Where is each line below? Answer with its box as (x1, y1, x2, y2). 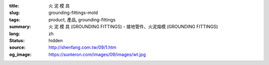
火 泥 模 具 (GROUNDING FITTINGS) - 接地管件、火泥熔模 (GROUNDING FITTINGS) (48, 24, 218, 30)
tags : (9, 16, 20, 22)
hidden (48, 37, 63, 43)
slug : (9, 10, 20, 16)
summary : (9, 24, 31, 30)
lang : (9, 30, 20, 37)
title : (9, 3, 19, 8)
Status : (9, 37, 25, 43)
